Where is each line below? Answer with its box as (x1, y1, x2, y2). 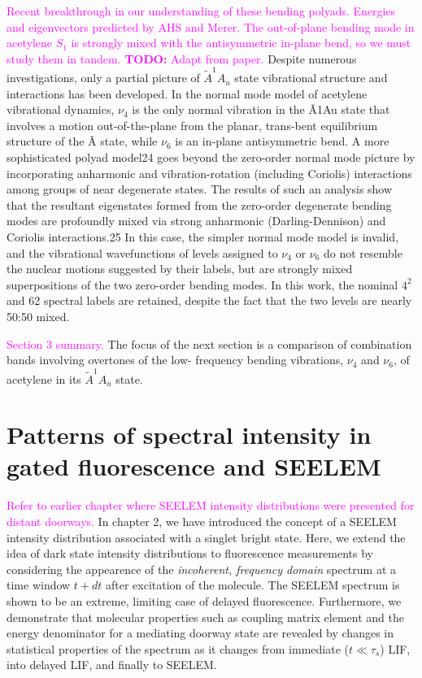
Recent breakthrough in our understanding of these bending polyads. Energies (7, 2, 396, 19)
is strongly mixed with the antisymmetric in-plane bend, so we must (71, 34, 411, 51)
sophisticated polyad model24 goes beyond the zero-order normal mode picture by (7, 149, 415, 166)
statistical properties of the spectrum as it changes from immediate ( (7, 640, 349, 657)
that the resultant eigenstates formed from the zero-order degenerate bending (7, 196, 392, 213)
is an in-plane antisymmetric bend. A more (175, 133, 389, 150)
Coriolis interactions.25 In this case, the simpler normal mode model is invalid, (7, 228, 399, 246)
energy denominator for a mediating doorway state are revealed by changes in (7, 624, 394, 641)
